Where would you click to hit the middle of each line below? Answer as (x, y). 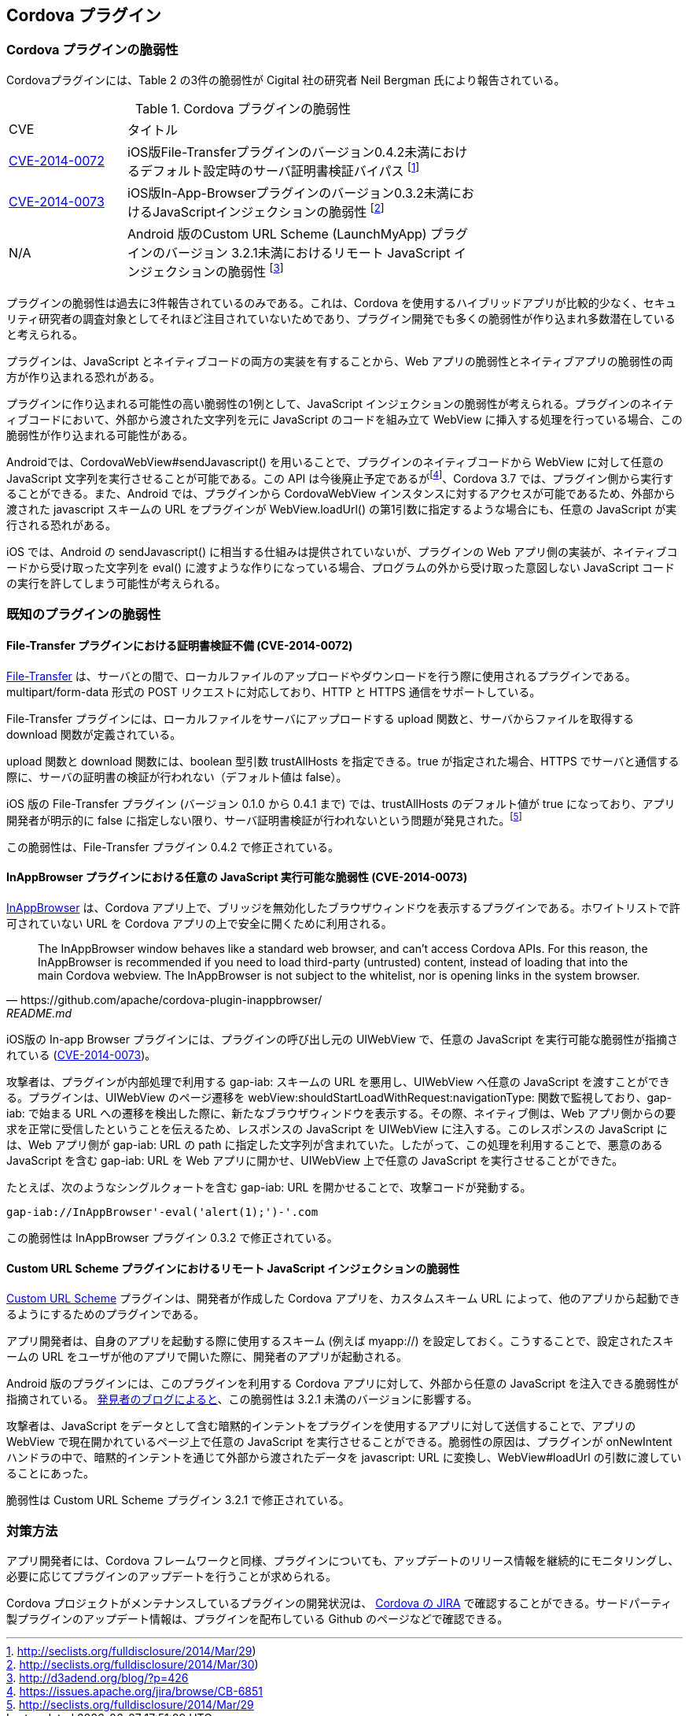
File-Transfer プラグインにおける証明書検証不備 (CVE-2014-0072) (180, 646)
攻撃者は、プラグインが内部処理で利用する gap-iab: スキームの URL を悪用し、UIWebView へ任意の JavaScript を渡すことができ (338, 1081)
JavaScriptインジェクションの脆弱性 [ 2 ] (269, 211)
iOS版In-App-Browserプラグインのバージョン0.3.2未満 (288, 193)
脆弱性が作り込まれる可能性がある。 (100, 435)
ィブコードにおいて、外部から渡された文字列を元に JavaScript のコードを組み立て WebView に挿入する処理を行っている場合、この (344, 419)
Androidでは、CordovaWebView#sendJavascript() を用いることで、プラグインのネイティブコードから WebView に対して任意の (335, 461)
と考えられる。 (45, 334)
